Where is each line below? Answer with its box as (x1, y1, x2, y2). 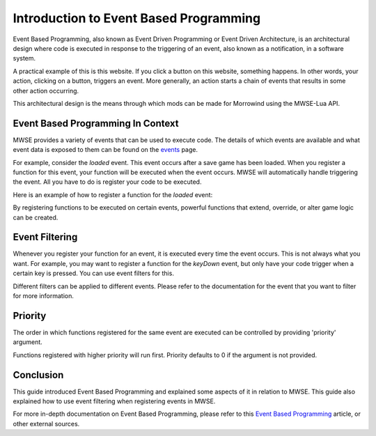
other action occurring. (13, 86, 79, 95)
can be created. (13, 213, 58, 221)
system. (13, 54, 36, 63)
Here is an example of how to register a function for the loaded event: (13, 190, 213, 198)
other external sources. (13, 419, 80, 428)
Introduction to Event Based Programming (13, 10, 261, 26)
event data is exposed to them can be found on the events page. (13, 146, 198, 154)
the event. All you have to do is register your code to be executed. (13, 178, 202, 186)
